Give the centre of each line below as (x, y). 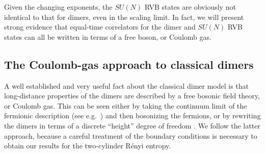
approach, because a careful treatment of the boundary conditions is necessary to (131, 135)
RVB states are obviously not (190, 7)
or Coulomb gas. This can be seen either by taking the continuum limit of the (126, 105)
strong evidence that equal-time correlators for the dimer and (100, 27)
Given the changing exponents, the (58, 7)
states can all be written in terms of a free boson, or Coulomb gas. (108, 36)
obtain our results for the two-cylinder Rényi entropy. (88, 146)
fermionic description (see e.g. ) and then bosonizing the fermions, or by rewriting (132, 116)
